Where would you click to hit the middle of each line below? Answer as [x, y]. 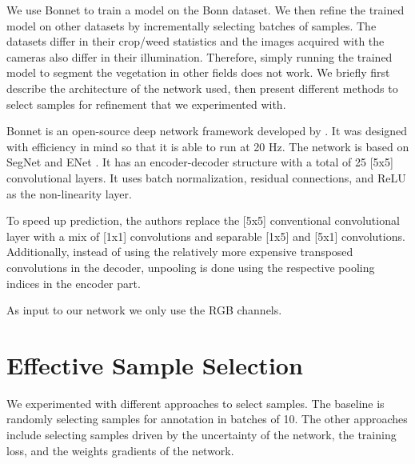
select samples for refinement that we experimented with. [146, 104]
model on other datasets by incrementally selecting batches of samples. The [192, 25]
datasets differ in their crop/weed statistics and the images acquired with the [196, 41]
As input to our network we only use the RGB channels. [144, 310]
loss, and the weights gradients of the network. [120, 450]
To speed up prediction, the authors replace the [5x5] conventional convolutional [203, 220]
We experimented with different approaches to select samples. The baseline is [196, 403]
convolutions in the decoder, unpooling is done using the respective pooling [191, 267]
